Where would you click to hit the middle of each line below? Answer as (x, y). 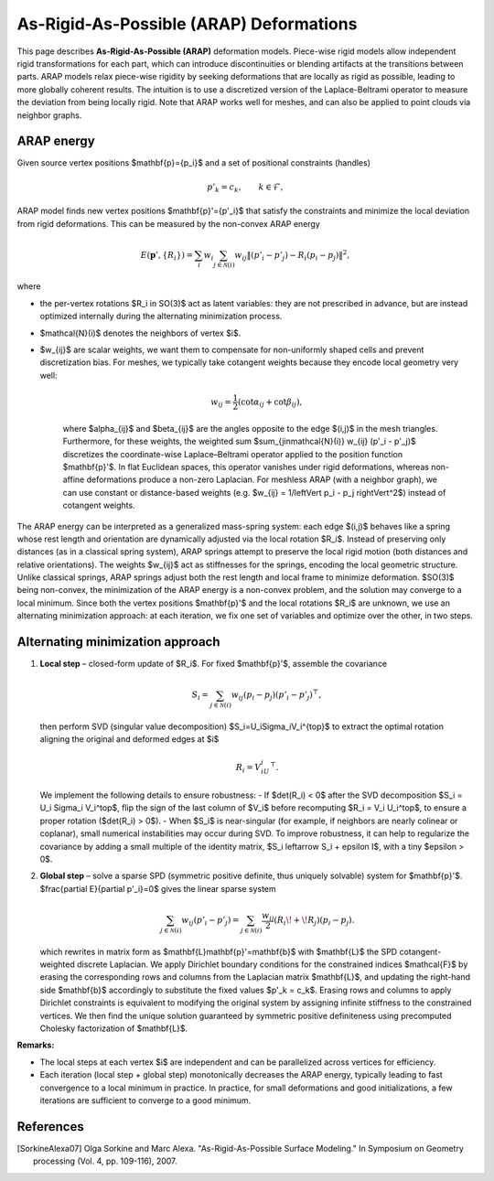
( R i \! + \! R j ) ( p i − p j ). (314, 921)
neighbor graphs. (49, 115)
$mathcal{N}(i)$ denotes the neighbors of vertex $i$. (140, 333)
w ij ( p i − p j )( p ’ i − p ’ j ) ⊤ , (276, 695)
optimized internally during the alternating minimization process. (161, 317)
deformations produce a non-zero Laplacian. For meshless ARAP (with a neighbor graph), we (262, 479)
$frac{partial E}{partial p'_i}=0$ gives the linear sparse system (158, 888)
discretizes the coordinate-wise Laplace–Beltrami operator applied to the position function (232, 454)
